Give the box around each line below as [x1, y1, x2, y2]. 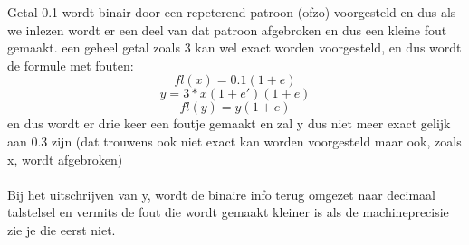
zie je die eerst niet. [7, 220, 116, 239]
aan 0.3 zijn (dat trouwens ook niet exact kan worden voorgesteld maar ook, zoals [7, 131, 462, 150]
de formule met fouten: [7, 55, 134, 74]
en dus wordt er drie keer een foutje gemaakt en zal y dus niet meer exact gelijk [7, 114, 451, 133]
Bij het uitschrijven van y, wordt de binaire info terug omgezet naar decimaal [7, 184, 435, 203]
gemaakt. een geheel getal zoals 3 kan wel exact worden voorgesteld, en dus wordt [7, 38, 462, 57]
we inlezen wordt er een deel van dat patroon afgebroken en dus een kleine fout [7, 20, 447, 39]
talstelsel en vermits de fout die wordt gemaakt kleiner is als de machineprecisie [7, 203, 449, 221]
